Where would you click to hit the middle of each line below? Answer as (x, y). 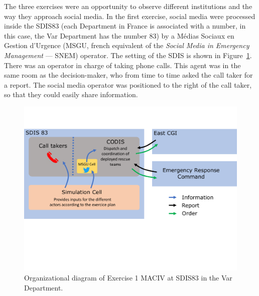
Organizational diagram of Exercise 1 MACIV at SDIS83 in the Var (128, 278)
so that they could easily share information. (71, 94)
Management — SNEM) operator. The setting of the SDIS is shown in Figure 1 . (128, 55)
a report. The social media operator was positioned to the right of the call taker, (128, 84)
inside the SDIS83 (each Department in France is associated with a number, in (125, 26)
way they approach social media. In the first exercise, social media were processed (130, 16)
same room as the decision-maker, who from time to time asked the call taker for (128, 75)
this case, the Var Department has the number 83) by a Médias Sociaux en (119, 35)
